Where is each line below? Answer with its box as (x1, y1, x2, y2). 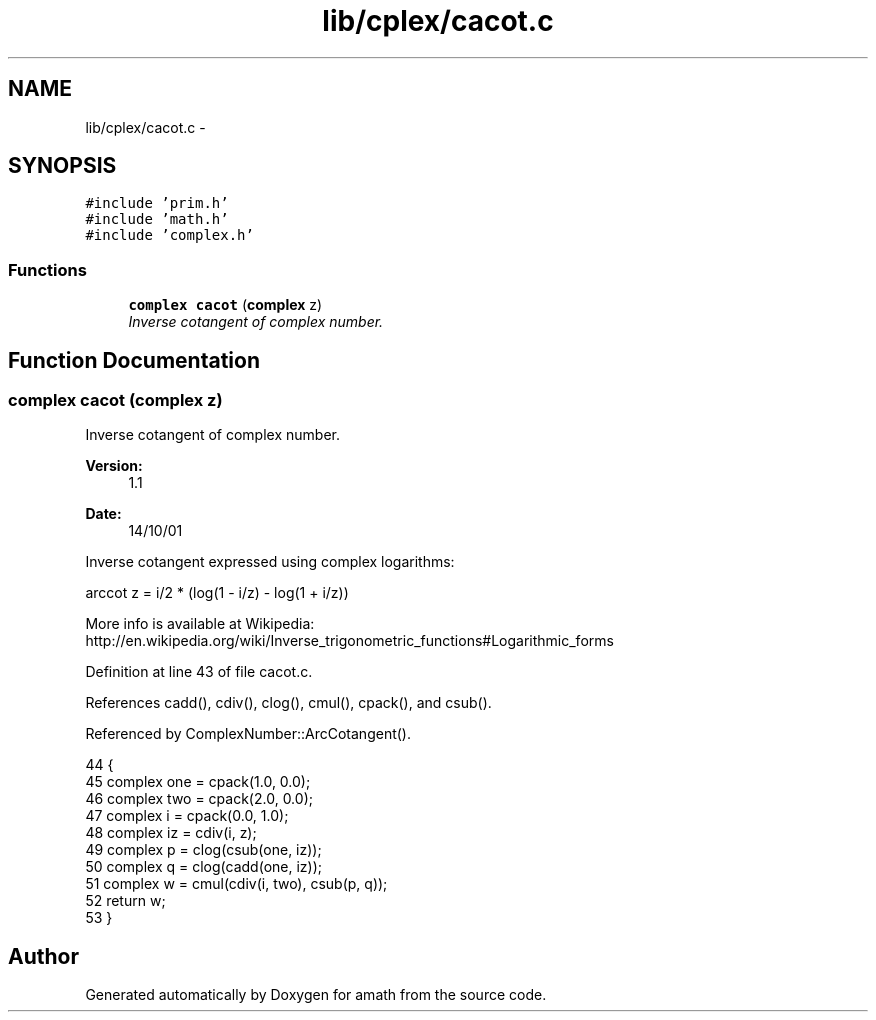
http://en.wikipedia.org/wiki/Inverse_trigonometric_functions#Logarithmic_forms (85, 632, 614, 650)
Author (8, 943, 79, 969)
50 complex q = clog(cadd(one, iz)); (85, 858, 322, 876)
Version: (85, 457, 143, 475)
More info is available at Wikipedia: (85, 615, 315, 633)
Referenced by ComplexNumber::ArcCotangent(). (85, 725, 411, 743)
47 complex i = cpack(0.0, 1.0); (85, 807, 289, 825)
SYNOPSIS (8, 153, 117, 179)
